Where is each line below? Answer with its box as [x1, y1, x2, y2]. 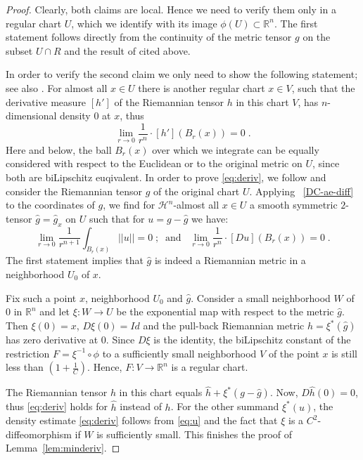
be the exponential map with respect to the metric [116, 304, 334, 319]
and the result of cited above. [64, 43, 191, 58]
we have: [191, 211, 229, 225]
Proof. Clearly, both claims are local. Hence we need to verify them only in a [6, 2, 336, 16]
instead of [120, 399, 162, 414]
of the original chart [153, 183, 240, 198]
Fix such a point [6, 290, 77, 305]
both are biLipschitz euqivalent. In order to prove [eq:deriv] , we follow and [6, 170, 326, 184]
